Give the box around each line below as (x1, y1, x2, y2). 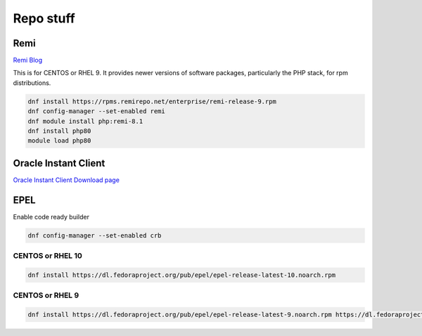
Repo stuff (13, 11, 75, 26)
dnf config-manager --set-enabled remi (27, 108, 165, 115)
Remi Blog (13, 56, 43, 65)
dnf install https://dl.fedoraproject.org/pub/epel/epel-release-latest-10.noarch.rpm (27, 271, 336, 279)
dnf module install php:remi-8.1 (27, 117, 143, 125)
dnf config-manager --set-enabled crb (27, 231, 162, 239)
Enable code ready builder (13, 212, 89, 221)
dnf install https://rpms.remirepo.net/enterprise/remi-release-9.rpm (27, 97, 277, 105)
